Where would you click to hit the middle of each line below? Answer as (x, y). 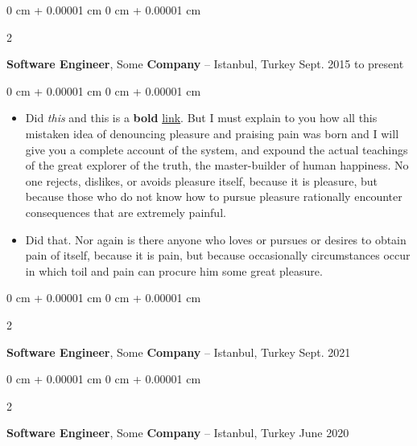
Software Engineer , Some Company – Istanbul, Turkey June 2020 (178, 433)
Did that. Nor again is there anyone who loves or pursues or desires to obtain (216, 239)
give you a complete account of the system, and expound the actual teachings (217, 149)
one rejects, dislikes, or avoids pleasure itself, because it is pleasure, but (201, 180)
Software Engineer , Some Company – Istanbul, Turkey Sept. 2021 (179, 352)
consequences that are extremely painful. (126, 212)
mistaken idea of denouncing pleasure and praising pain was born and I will (212, 133)
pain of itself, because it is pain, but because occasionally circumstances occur (218, 255)
